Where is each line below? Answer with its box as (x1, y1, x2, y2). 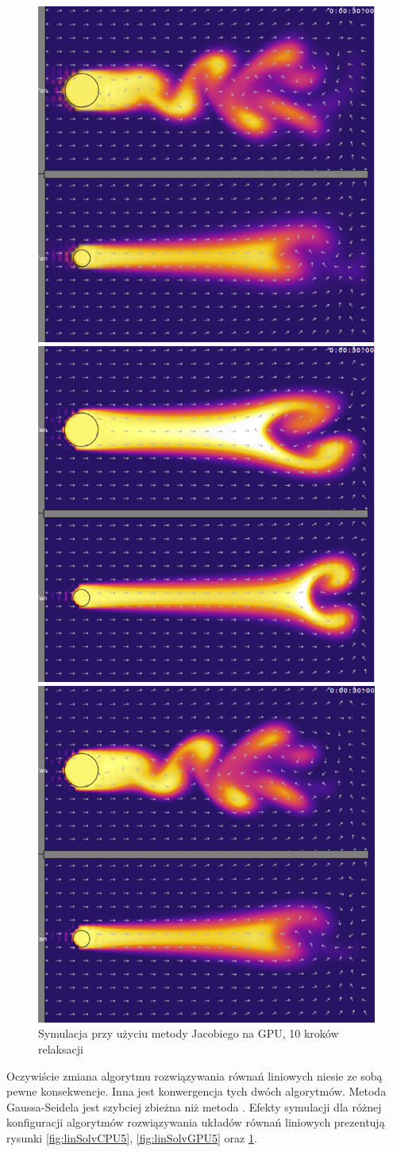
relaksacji (38, 1040, 83, 1057)
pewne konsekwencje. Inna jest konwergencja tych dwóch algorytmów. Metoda (6, 1083, 387, 1100)
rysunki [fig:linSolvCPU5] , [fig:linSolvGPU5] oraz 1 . (6, 1129, 257, 1146)
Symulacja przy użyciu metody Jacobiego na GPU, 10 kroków (38, 1025, 339, 1042)
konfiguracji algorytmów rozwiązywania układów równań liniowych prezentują (6, 1114, 385, 1131)
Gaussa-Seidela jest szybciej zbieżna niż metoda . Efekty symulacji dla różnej (6, 1098, 382, 1115)
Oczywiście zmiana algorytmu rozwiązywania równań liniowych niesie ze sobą (6, 1067, 383, 1084)
